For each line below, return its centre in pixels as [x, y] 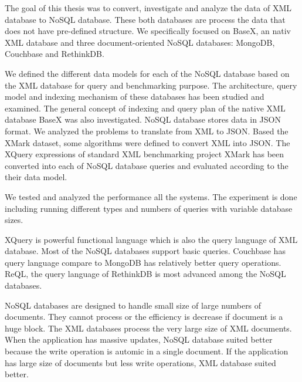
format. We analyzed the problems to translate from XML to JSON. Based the [147, 131]
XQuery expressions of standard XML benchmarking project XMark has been [145, 154]
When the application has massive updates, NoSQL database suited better [139, 339]
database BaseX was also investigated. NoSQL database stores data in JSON [143, 119]
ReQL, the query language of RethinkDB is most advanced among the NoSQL [145, 274]
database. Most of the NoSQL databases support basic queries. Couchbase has [145, 251]
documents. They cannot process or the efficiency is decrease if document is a [144, 317]
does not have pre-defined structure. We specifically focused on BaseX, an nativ [148, 31]
